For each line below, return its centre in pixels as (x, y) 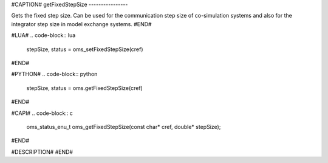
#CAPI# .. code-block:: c (42, 113)
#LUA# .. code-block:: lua (43, 35)
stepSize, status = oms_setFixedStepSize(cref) (85, 49)
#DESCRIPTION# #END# (42, 151)
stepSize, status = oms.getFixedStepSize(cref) (84, 88)
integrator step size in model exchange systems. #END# (81, 24)
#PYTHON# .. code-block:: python (54, 74)
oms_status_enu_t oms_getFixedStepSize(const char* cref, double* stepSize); (124, 127)
